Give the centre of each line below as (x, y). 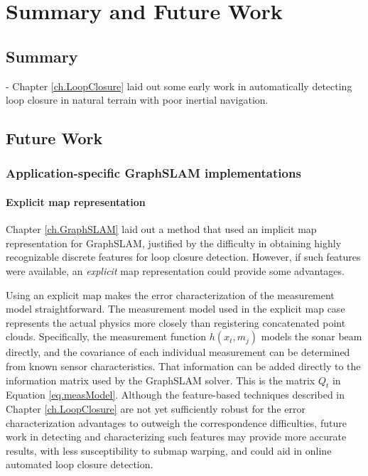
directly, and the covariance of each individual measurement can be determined (178, 352)
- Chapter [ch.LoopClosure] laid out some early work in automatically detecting (179, 86)
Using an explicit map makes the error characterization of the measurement (170, 294)
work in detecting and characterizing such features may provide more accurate (176, 437)
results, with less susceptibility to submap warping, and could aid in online (169, 450)
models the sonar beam (312, 336)
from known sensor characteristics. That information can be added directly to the (183, 366)
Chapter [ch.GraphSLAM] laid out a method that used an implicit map (161, 229)
